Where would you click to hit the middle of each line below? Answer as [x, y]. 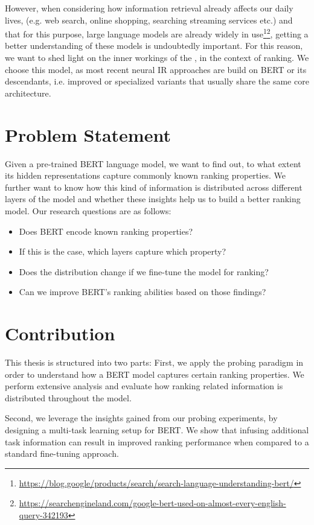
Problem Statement [88, 134]
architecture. [28, 93]
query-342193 [43, 514]
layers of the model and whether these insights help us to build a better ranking [153, 199]
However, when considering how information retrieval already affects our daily [149, 8]
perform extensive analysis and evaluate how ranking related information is [144, 386]
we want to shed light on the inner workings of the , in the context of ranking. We [157, 58]
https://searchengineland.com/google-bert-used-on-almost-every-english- [152, 503]
